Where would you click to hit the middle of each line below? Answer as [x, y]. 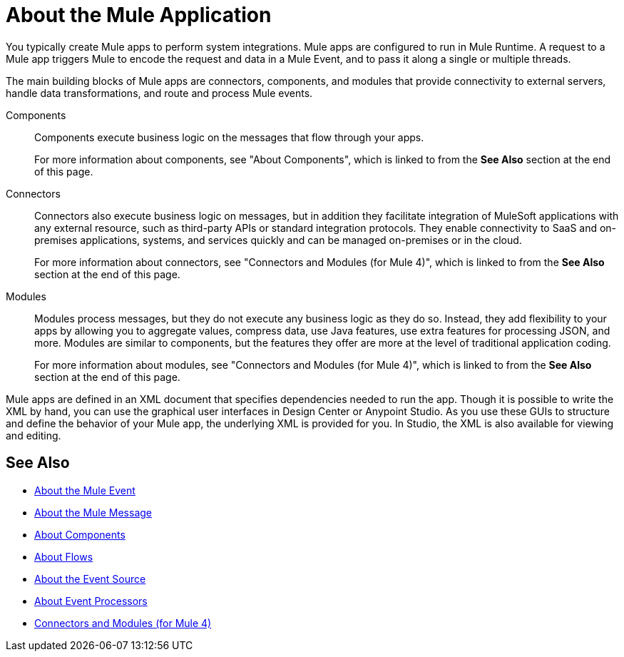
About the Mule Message [93, 512]
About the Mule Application [139, 15]
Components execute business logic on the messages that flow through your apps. [229, 137]
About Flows [64, 556]
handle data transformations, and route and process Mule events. [159, 93]
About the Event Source [90, 579]
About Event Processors [91, 601]
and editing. [34, 435]
